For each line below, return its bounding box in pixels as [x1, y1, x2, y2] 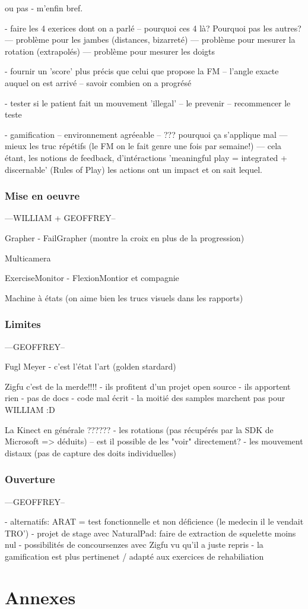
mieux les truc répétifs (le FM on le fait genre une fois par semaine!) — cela [5, 140, 282, 152]
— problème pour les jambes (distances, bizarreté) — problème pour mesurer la [5, 33, 296, 46]
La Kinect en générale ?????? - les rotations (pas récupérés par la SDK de [5, 423, 274, 436]
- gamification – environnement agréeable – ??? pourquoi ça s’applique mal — [5, 128, 288, 140]
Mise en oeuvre [5, 188, 80, 203]
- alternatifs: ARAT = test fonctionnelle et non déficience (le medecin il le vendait [5, 515, 304, 528]
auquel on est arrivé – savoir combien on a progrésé [5, 76, 192, 89]
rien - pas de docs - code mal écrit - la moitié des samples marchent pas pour [5, 392, 285, 404]
